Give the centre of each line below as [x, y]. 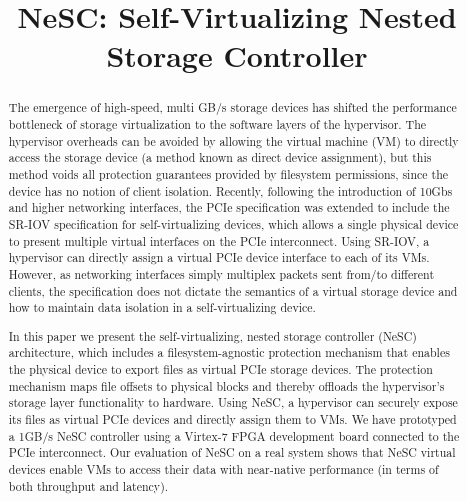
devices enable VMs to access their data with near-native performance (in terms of [223, 469]
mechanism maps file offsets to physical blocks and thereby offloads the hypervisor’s [226, 385]
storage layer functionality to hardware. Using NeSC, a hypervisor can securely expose [233, 402]
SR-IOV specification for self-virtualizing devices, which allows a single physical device [233, 223]
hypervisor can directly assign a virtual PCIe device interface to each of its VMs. [219, 257]
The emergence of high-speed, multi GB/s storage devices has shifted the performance [232, 107]
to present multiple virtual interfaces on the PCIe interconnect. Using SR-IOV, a [219, 240]
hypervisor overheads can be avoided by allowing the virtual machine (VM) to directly [233, 140]
